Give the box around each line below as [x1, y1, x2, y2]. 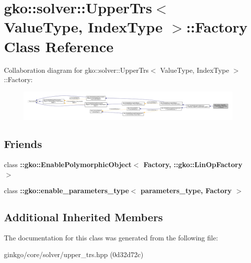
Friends [4, 136, 42, 151]
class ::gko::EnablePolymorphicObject [4, 159, 132, 170]
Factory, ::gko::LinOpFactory [143, 159, 243, 170]
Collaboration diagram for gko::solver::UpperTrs [4, 64, 149, 75]
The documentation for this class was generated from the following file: [4, 233, 218, 243]
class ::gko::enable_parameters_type [4, 185, 129, 196]
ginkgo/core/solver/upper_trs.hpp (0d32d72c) [4, 249, 144, 259]
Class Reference [4, 36, 114, 56]
